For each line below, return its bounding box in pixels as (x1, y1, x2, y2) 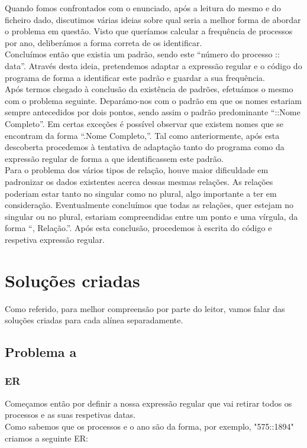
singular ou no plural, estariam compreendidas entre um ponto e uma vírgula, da (5, 210, 298, 222)
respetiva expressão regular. (5, 233, 105, 245)
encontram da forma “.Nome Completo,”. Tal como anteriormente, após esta (5, 129, 280, 141)
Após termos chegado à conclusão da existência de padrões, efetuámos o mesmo (5, 83, 293, 95)
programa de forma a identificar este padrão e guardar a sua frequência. (5, 71, 265, 83)
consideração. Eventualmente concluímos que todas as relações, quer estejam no (5, 199, 293, 211)
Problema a (5, 343, 77, 361)
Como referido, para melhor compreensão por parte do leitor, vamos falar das (5, 302, 285, 314)
